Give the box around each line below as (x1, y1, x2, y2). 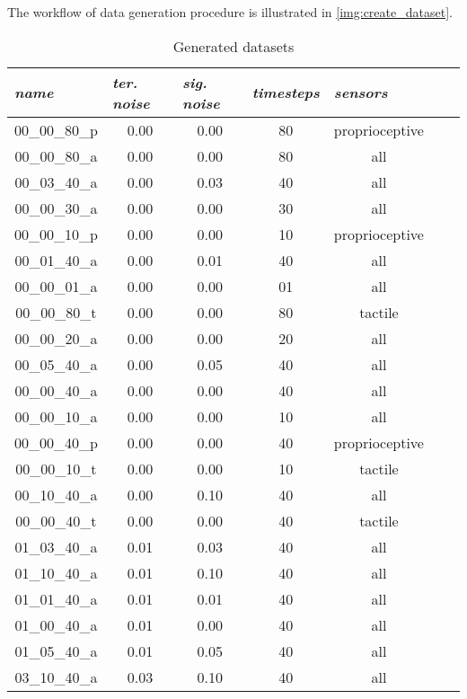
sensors (333, 82, 388, 103)
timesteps (251, 82, 320, 103)
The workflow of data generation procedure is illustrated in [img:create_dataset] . (7, 3, 453, 21)
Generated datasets (172, 35, 295, 57)
